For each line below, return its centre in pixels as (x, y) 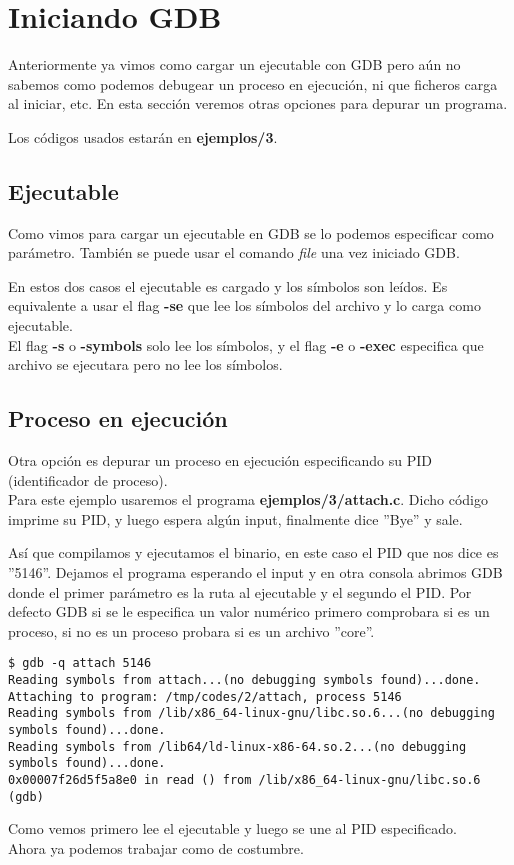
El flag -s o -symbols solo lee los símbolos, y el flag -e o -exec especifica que (246, 344)
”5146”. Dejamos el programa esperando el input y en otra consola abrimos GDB (255, 572)
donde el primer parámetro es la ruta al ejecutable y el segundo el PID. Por (240, 591)
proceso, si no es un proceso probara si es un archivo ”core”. (191, 630)
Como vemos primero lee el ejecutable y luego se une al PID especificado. (233, 828)
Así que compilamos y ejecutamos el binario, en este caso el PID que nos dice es (253, 552)
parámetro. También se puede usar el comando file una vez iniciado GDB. (234, 252)
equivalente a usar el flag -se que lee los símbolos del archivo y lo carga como (244, 305)
